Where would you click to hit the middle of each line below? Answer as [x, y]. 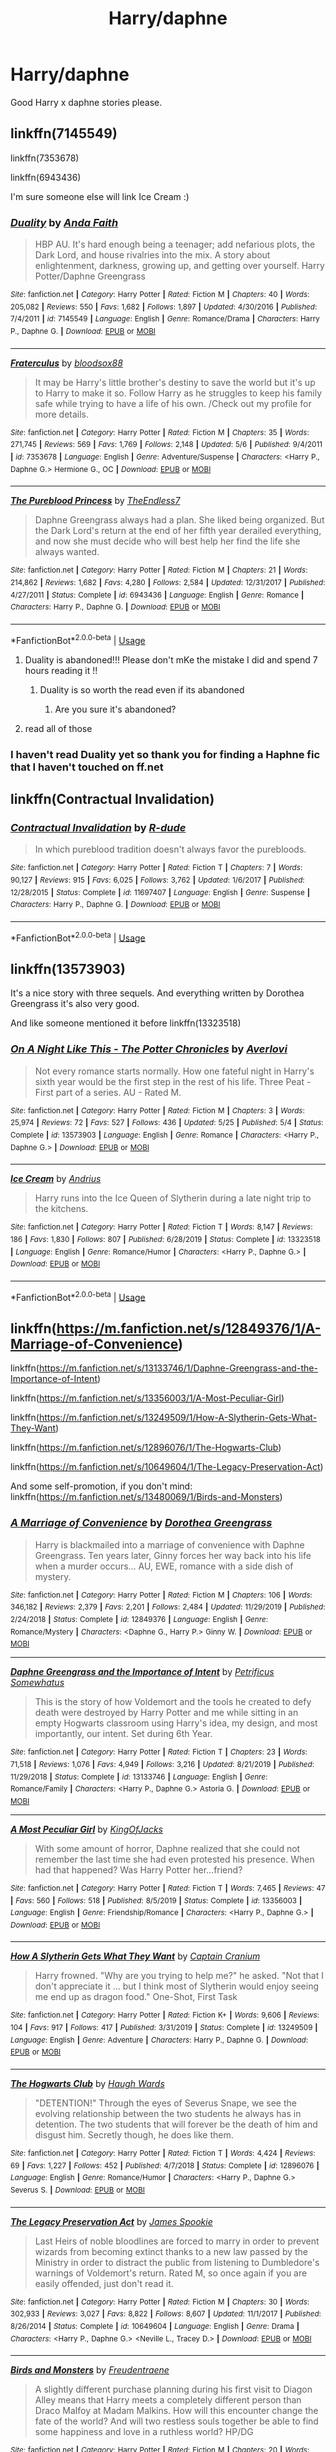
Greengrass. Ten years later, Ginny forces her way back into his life [173, 1555]
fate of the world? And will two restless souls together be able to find [176, 2421]
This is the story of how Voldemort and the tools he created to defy [173, 1702]
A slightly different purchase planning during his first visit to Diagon [173, 2389]
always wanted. [67, 552]
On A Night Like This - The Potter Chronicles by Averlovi [149, 1049]
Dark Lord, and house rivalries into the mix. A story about [152, 255]
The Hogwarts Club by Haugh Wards [87, 2084]
